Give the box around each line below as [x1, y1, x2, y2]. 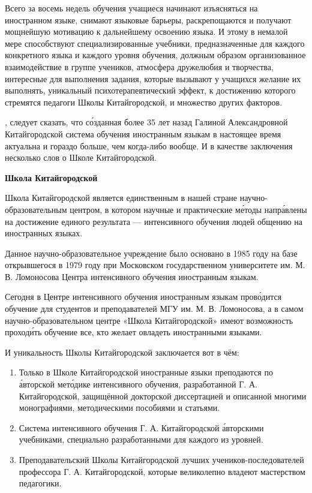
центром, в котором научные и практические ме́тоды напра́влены [70, 203, 307, 215]
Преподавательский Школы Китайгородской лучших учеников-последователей [19, 453, 304, 465]
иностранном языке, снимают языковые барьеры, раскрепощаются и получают [5, 13, 292, 26]
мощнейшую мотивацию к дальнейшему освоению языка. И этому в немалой [5, 25, 288, 38]
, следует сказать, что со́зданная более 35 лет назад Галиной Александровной [5, 116, 288, 128]
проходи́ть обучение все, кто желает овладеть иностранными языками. [5, 326, 262, 338]
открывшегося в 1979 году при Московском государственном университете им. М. [5, 258, 305, 271]
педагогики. [19, 477, 62, 489]
